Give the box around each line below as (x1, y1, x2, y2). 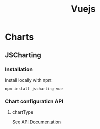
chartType (12, 109, 34, 115)
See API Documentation (12, 119, 61, 125)
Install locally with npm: (5, 77, 53, 83)
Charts (5, 31, 34, 43)
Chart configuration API (5, 98, 63, 105)
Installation (5, 66, 33, 73)
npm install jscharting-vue (5, 86, 63, 91)
